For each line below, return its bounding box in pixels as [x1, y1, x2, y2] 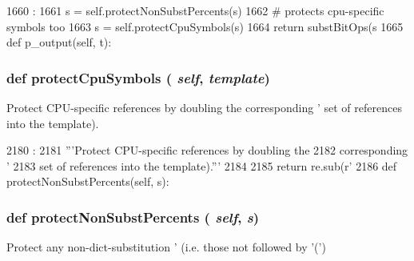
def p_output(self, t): [6, 34, 112, 50]
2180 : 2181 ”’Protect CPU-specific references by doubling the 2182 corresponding [6, 142, 408, 159]
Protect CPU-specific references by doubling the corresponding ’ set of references [6, 99, 402, 115]
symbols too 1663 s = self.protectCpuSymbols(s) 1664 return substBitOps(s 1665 [6, 18, 404, 34]
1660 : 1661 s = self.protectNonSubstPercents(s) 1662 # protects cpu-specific [6, 2, 384, 18]
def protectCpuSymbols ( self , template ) [6, 67, 270, 87]
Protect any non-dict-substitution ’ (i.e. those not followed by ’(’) [6, 239, 326, 255]
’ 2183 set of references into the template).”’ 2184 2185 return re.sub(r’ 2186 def [6, 157, 397, 174]
